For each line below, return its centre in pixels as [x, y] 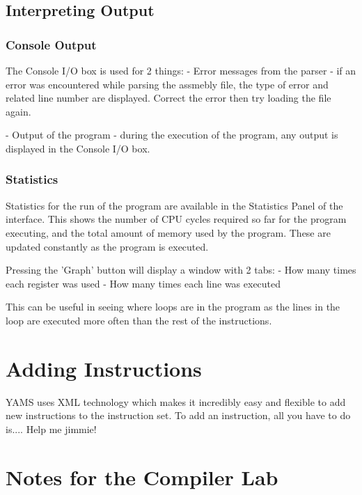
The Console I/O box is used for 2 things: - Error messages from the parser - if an [181, 70]
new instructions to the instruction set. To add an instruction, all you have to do [178, 415]
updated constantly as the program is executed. [107, 246]
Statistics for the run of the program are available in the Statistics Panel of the [174, 205]
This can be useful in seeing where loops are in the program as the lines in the [173, 307]
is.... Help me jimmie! [51, 429]
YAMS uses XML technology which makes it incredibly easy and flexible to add [176, 401]
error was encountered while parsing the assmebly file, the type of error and [167, 84]
